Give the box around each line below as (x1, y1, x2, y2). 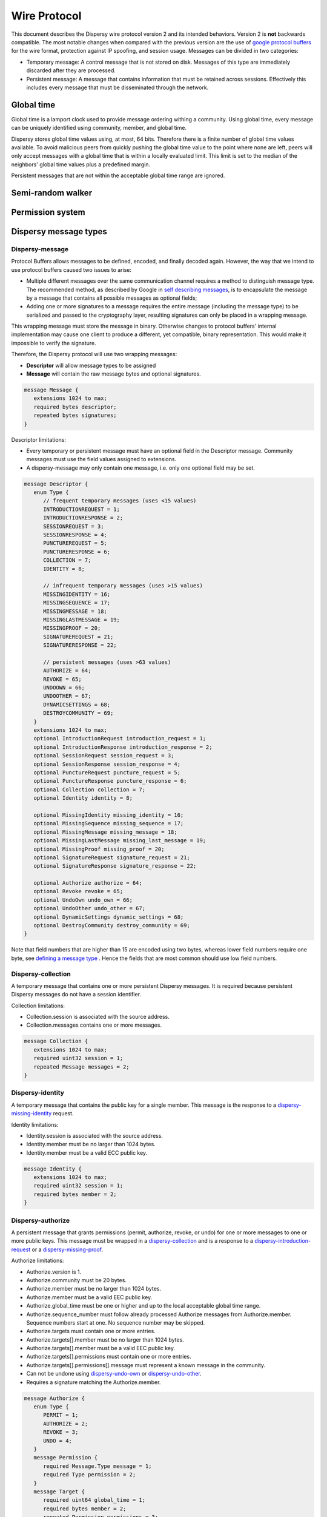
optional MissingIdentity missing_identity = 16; (33, 811, 184, 819)
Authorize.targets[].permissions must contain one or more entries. (26, 1353, 191, 1360)
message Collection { (24, 1038, 88, 1045)
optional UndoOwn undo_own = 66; (33, 896, 133, 904)
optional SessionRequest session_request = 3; (33, 752, 174, 759)
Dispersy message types (11, 226, 107, 237)
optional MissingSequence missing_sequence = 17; (33, 820, 184, 827)
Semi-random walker (11, 188, 93, 198)
